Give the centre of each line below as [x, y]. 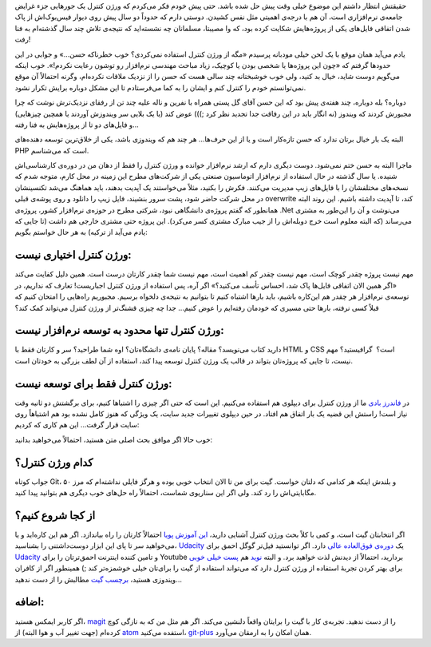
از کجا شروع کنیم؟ [55, 515]
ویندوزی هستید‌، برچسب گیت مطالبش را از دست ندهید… [99, 579]
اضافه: [30, 602]
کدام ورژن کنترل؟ [54, 462]
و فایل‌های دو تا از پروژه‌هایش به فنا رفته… [77, 125]
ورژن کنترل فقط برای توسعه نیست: [93, 383]
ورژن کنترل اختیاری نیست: [73, 255]
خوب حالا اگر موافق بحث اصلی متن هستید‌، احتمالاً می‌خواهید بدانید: [114, 439]
